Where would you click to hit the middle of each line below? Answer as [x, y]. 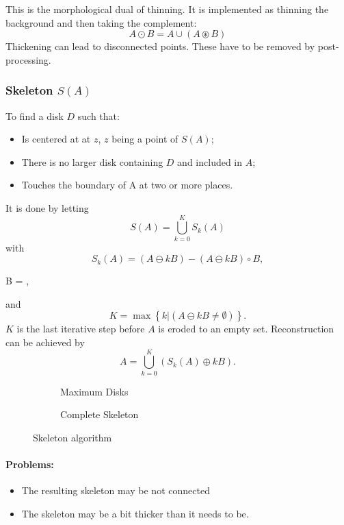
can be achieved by [45, 342]
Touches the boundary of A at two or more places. [127, 185]
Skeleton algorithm [72, 437]
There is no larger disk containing [92, 161]
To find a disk [35, 115]
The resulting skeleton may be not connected [116, 490]
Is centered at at [56, 139]
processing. [28, 59]
